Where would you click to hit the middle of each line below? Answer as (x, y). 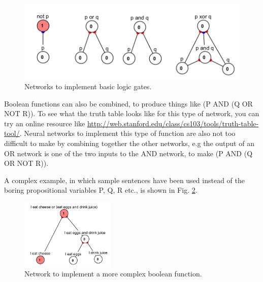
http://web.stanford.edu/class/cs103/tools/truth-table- (173, 123)
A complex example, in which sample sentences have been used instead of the (124, 180)
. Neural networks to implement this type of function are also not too (127, 133)
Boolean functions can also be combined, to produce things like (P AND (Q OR (128, 103)
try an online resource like (45, 123)
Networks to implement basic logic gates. (88, 86)
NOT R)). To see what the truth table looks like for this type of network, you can (132, 113)
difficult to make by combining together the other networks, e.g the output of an (129, 143)
